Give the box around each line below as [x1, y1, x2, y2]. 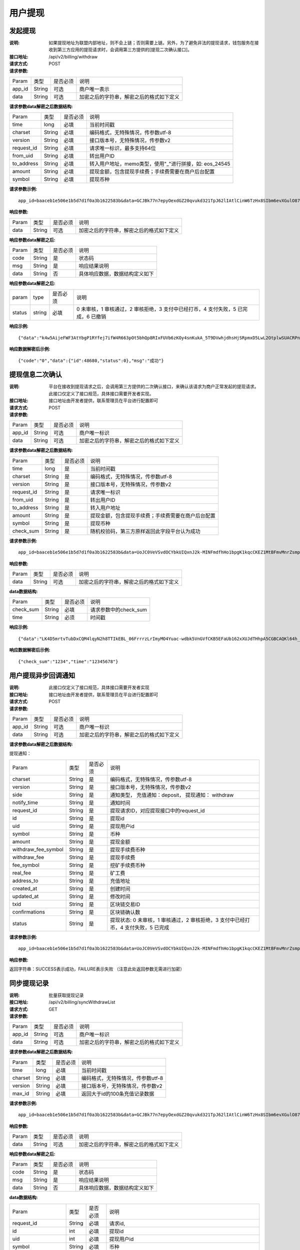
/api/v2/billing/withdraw [48, 53, 98, 59]
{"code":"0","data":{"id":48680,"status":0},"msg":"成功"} [18, 357, 164, 363]
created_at [12, 885, 37, 892]
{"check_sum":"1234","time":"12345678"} [18, 658, 118, 664]
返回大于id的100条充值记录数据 [81, 1090, 154, 1097]
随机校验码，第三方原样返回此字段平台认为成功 [90, 527, 201, 534]
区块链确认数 [110, 908, 140, 915]
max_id [12, 1090, 29, 1097]
